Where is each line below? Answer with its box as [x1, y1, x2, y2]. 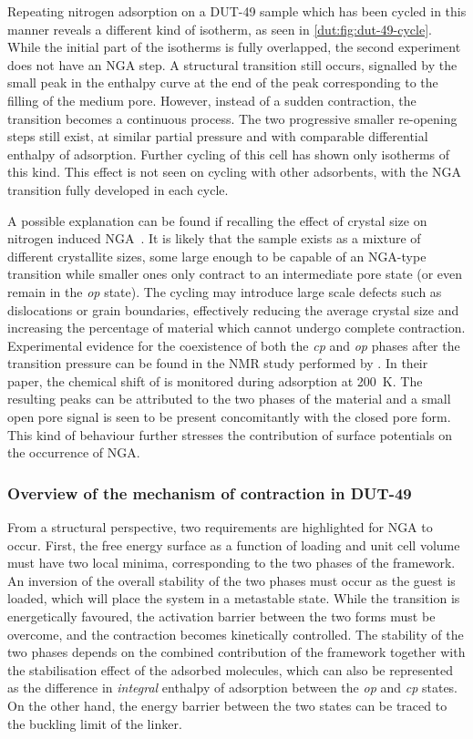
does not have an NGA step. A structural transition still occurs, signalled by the [7, 55, 458, 74]
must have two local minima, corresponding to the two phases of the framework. [7, 553, 456, 572]
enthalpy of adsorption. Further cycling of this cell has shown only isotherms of [7, 144, 450, 163]
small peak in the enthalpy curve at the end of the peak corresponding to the [7, 73, 438, 92]
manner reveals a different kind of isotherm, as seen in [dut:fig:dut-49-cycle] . [7, 19, 432, 38]
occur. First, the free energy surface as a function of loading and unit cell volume [7, 535, 460, 554]
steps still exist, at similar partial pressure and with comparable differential [7, 127, 428, 146]
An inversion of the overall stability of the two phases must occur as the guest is [7, 570, 456, 590]
